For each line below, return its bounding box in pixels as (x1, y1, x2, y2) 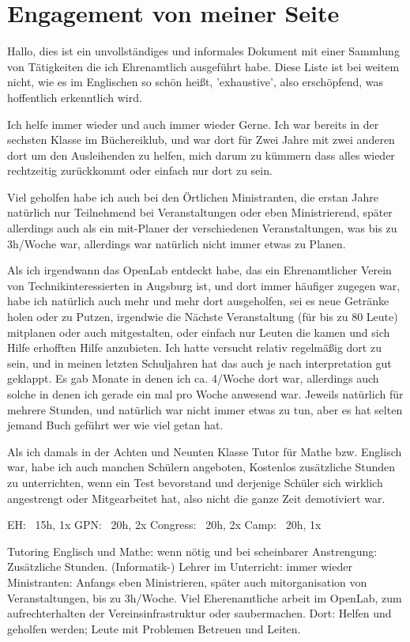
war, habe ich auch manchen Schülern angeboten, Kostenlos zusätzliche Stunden (7, 459, 396, 475)
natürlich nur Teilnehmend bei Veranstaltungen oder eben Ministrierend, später (7, 204, 393, 221)
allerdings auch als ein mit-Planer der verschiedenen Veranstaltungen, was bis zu (7, 220, 397, 236)
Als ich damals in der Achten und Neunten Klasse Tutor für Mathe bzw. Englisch (7, 443, 402, 459)
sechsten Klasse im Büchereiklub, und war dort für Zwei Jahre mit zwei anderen (7, 131, 395, 148)
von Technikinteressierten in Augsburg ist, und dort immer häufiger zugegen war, (7, 277, 401, 293)
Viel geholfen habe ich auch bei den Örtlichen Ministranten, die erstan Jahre (7, 188, 378, 205)
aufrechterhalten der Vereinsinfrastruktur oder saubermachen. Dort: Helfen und (7, 605, 392, 621)
